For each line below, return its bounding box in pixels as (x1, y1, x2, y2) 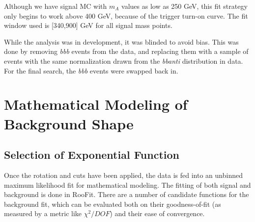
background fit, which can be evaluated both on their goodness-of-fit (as (4, 198, 221, 209)
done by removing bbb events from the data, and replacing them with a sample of (4, 46, 249, 56)
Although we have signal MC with (4, 1, 107, 11)
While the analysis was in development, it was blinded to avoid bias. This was (4, 36, 239, 47)
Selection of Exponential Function (4, 147, 180, 162)
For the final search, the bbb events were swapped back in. (4, 65, 178, 75)
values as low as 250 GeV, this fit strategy (121, 1, 248, 11)
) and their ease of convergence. (110, 208, 205, 219)
